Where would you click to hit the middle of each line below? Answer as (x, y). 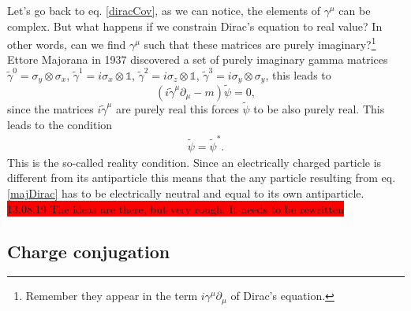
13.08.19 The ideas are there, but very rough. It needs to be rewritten (176, 208)
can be (355, 10)
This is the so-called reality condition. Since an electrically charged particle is (194, 162)
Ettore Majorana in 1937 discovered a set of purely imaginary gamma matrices (198, 59)
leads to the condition (60, 124)
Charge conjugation (89, 251)
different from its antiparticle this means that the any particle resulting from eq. (202, 178)
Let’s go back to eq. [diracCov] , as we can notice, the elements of (164, 10)
